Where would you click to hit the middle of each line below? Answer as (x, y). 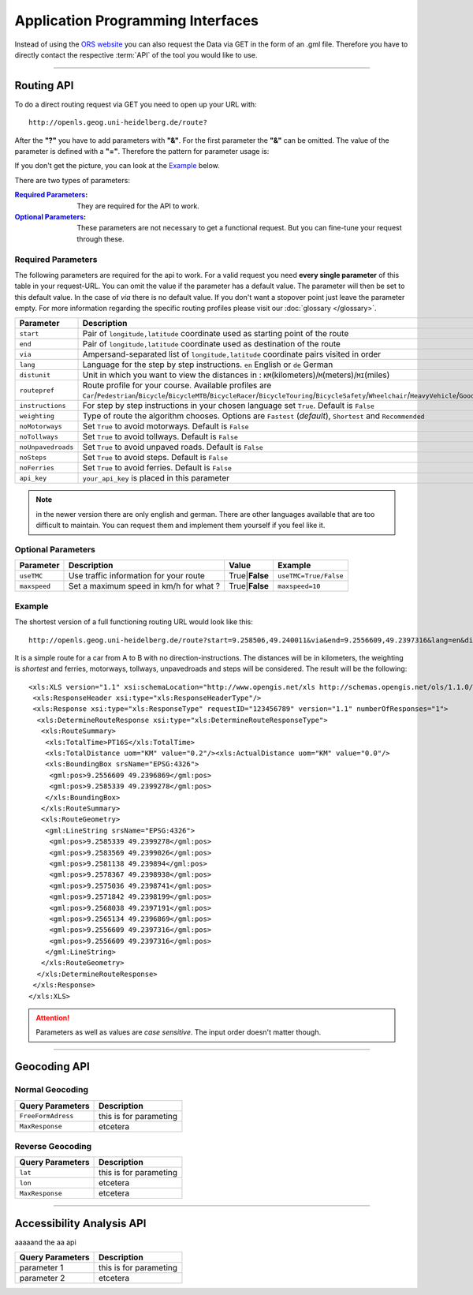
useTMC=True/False (310, 576)
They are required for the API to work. (138, 206)
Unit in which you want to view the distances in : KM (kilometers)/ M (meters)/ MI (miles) (236, 375)
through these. (101, 239)
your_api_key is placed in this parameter (156, 478)
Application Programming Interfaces (137, 21)
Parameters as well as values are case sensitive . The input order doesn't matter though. (179, 1032)
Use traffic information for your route (136, 576)
